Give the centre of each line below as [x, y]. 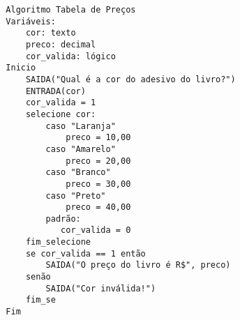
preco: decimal [61, 44]
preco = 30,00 [98, 184]
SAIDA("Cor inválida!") [101, 288]
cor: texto [51, 33]
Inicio [21, 68]
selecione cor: [61, 114]
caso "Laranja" [81, 126]
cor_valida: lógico [70, 56]
